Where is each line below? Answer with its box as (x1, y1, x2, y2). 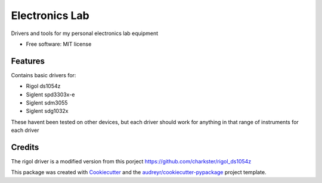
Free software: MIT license (26, 40, 92, 48)
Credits (11, 143, 39, 152)
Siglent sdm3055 (26, 99, 68, 106)
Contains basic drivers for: (11, 71, 76, 78)
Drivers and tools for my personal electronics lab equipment (11, 30, 159, 37)
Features (11, 56, 45, 66)
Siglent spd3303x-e (26, 91, 75, 98)
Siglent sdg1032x (26, 108, 69, 115)
